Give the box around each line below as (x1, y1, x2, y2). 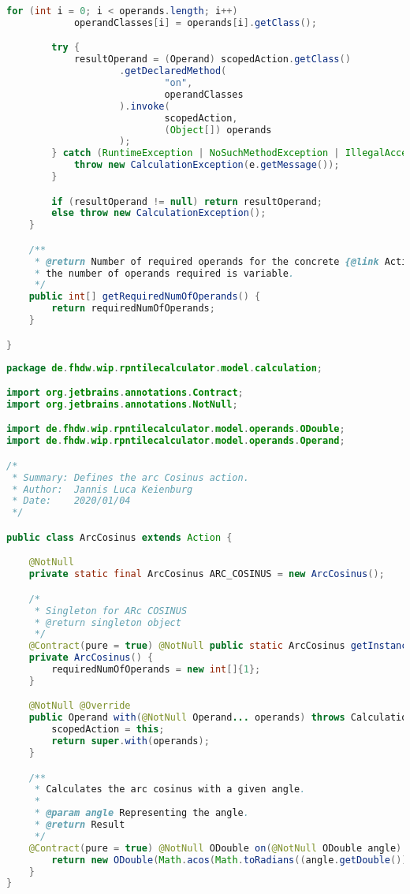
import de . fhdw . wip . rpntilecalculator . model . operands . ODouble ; (6, 423, 345, 435)
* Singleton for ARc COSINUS (34, 605, 188, 616)
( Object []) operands (164, 124, 272, 136)
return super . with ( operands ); (51, 736, 210, 747)
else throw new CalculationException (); (51, 207, 266, 219)
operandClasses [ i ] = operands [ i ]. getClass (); (73, 17, 317, 28)
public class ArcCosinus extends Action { (6, 531, 233, 543)
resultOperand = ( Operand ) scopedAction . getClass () (73, 54, 351, 65)
